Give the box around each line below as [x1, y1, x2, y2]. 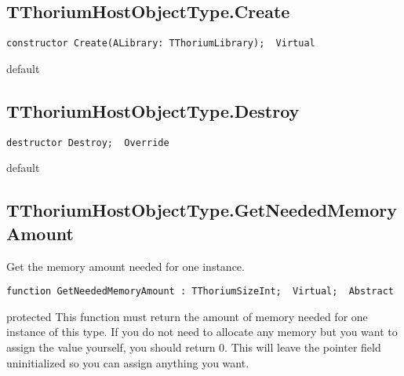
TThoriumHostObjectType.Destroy [6, 98, 300, 122]
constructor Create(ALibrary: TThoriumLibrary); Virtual [6, 38, 315, 49]
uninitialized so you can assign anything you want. [6, 354, 249, 371]
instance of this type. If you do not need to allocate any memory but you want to [6, 323, 398, 340]
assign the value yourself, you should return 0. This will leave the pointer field [6, 338, 381, 355]
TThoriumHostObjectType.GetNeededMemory [6, 198, 397, 222]
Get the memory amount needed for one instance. [6, 257, 245, 274]
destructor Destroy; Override [6, 137, 169, 148]
